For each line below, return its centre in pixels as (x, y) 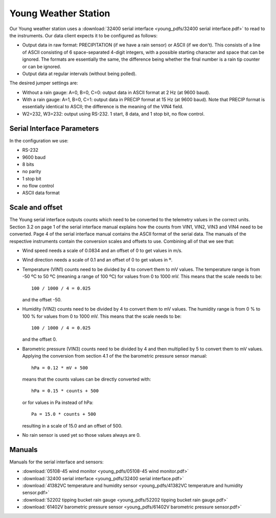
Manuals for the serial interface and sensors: (57, 462)
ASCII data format (41, 193)
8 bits (28, 164)
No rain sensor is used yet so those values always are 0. (82, 435)
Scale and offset (36, 208)
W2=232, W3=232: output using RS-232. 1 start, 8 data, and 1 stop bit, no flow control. (113, 114)
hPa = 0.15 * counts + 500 (65, 391)
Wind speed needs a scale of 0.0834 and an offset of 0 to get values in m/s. (102, 250)
